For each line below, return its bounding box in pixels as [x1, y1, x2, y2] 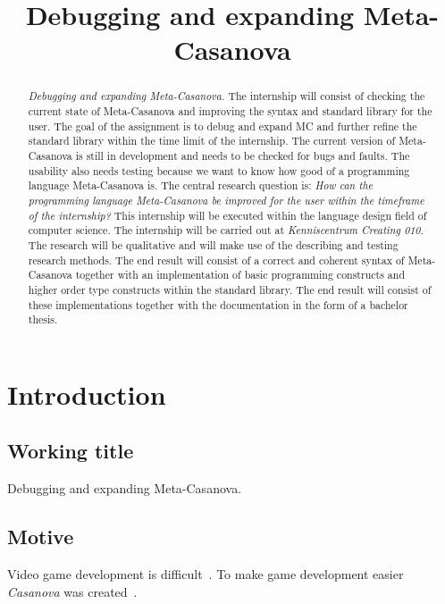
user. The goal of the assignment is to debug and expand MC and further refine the [28, 118, 417, 133]
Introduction [7, 375, 166, 412]
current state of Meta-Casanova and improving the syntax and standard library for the [28, 104, 432, 119]
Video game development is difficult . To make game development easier [7, 565, 404, 583]
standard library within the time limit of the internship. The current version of [28, 133, 396, 148]
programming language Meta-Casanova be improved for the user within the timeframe [28, 192, 424, 207]
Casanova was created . [7, 582, 138, 600]
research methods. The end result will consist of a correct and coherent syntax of [28, 252, 405, 267]
